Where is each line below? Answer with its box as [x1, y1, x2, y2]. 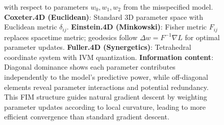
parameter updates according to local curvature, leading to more [4, 101, 206, 112]
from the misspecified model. [123, 2, 213, 12]
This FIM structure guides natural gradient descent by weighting [4, 91, 207, 102]
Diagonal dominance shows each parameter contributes [4, 61, 176, 72]
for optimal [185, 32, 220, 42]
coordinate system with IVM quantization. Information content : [4, 51, 214, 62]
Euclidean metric [4, 21, 57, 32]
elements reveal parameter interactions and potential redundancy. [4, 81, 209, 92]
